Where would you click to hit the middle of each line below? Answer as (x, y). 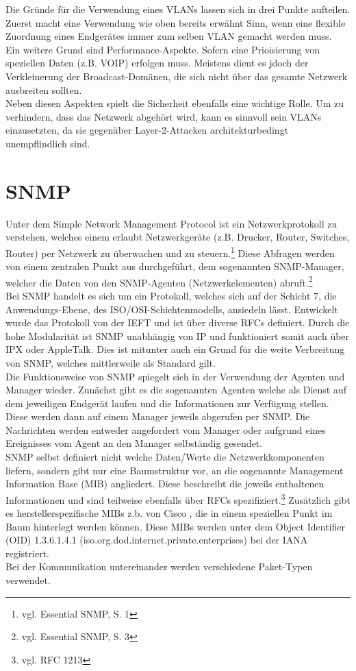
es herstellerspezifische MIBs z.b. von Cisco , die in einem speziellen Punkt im (169, 513)
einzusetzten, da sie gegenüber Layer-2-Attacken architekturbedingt (147, 130)
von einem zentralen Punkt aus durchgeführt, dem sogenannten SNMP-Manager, (175, 266)
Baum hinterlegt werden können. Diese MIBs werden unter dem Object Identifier (175, 526)
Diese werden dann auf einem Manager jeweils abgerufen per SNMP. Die (158, 416)
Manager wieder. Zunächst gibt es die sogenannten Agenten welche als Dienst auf (176, 390)
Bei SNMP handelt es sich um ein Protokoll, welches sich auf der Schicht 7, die (171, 295)
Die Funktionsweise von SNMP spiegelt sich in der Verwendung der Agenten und (175, 376)
